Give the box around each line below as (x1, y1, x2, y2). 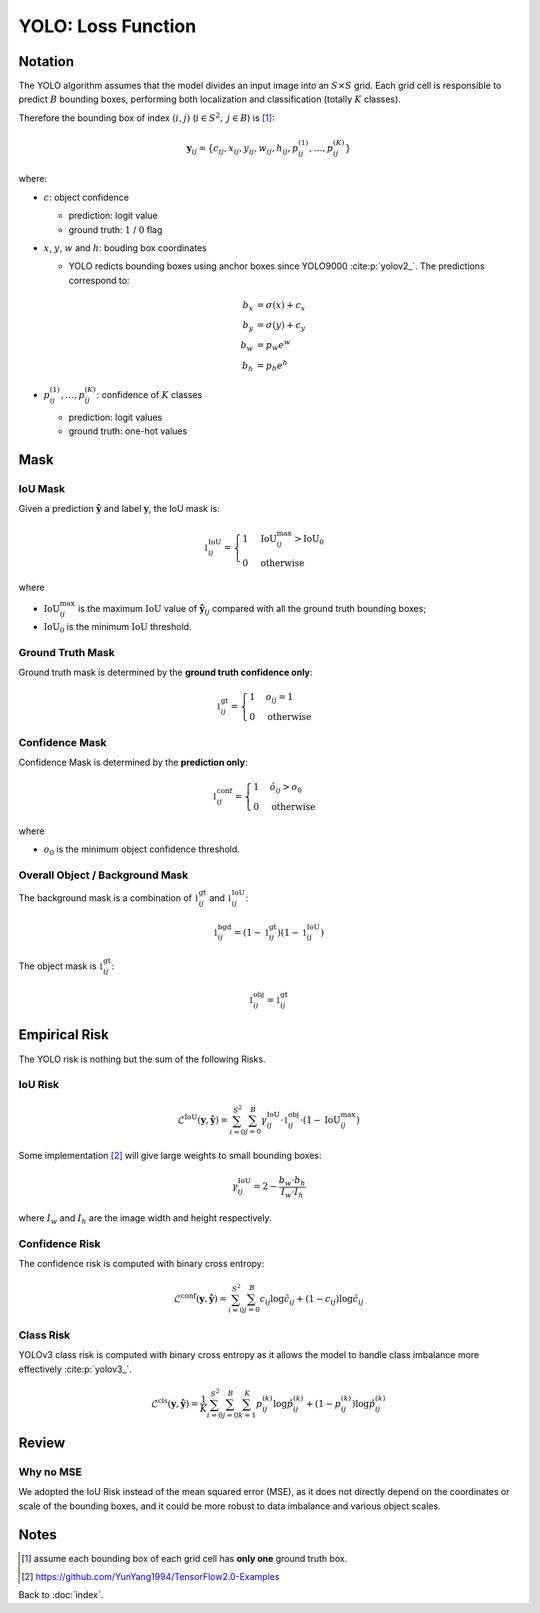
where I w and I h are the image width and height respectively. (18, 1212, 272, 1227)
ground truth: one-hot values (68, 425, 188, 437)
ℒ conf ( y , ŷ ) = (173, 1291, 227, 1304)
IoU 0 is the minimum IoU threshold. (43, 620, 192, 635)
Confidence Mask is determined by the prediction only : (18, 756, 248, 769)
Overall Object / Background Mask (18, 868, 189, 882)
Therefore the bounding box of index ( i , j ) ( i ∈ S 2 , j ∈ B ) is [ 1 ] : (18, 111, 275, 124)
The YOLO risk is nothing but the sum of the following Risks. (18, 1053, 266, 1065)
